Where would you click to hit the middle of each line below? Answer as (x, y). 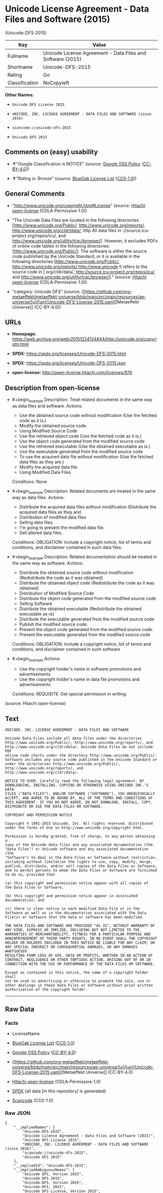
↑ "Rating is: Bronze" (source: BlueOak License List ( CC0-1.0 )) (74, 178)
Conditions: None (30, 481)
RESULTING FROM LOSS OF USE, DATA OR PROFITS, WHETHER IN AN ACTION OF (79, 956)
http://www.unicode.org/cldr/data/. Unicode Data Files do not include (79, 747)
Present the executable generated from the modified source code (85, 634)
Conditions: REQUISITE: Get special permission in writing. (70, 694)
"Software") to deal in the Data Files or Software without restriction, (81, 858)
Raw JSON (18, 1113)
